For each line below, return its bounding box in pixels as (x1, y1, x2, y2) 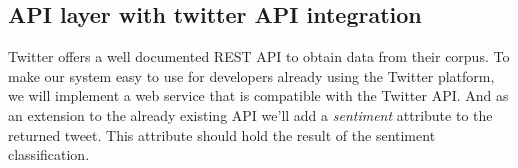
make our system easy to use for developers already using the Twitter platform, (8, 65, 495, 86)
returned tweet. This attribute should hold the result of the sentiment (8, 124, 436, 145)
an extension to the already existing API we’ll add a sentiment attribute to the (8, 104, 493, 125)
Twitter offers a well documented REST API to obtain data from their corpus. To (8, 46, 510, 67)
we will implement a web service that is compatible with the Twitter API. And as (8, 85, 509, 106)
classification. (8, 144, 90, 165)
